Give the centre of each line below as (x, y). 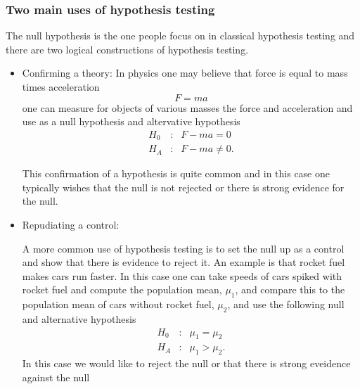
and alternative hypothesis (79, 319)
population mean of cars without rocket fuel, (118, 304)
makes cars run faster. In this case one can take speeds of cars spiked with (182, 275)
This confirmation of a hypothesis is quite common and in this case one (176, 173)
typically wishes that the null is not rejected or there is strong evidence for (183, 187)
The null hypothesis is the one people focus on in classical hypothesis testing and (180, 36)
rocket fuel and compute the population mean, (122, 289)
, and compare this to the (290, 289)
